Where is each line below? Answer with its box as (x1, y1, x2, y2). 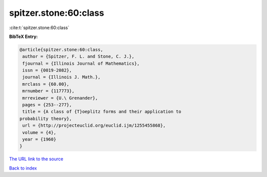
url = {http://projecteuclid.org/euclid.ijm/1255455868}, (22, 123, 166, 128)
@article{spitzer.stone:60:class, (19, 47, 103, 52)
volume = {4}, (22, 130, 56, 135)
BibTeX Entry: (9, 34, 38, 39)
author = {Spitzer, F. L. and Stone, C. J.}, (22, 54, 134, 59)
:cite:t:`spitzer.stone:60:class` (9, 25, 70, 31)
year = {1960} (22, 137, 56, 142)
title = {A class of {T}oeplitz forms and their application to (22, 109, 181, 114)
